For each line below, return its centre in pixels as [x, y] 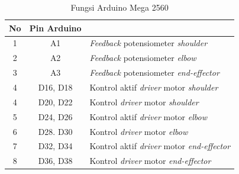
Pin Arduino [55, 28]
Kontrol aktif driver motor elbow [148, 116]
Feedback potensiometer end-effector [154, 72]
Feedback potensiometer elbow [143, 58]
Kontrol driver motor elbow [139, 131]
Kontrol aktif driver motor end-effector [160, 146]
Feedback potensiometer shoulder [148, 43]
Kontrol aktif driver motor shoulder [154, 87]
